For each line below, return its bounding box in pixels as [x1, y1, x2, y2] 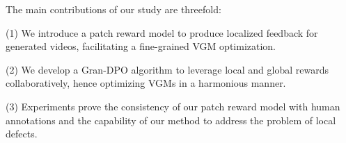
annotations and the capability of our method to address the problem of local [6, 112, 336, 127]
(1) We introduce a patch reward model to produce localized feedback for [6, 25, 318, 40]
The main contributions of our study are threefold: [6, 2, 221, 16]
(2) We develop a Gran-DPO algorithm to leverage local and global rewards [6, 62, 329, 76]
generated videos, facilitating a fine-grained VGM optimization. [6, 39, 276, 53]
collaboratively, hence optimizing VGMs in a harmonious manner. [6, 76, 286, 90]
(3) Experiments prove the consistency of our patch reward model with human [6, 99, 340, 113]
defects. [6, 126, 38, 141]
